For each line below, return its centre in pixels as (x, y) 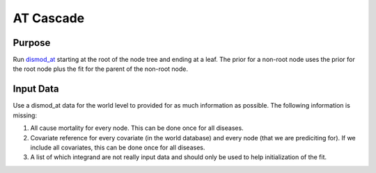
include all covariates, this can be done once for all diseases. (118, 147)
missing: (25, 115)
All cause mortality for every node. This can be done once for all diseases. (137, 128)
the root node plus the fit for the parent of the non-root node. (100, 69)
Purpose (32, 43)
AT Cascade (49, 18)
